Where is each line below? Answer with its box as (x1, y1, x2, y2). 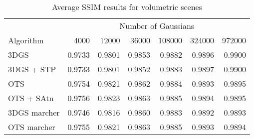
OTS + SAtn (8, 92, 54, 104)
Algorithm (8, 34, 44, 46)
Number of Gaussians (119, 20, 195, 31)
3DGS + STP (8, 63, 56, 75)
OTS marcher (8, 121, 55, 133)
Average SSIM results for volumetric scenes (52, 1, 202, 12)
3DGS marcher (8, 107, 60, 118)
